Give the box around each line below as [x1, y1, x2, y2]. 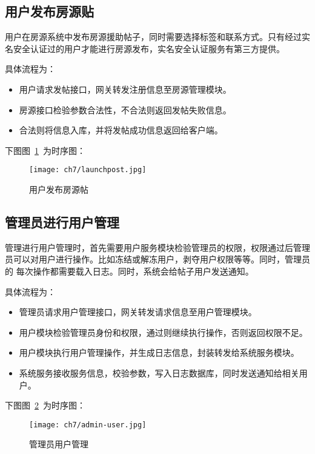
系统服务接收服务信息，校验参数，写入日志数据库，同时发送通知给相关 [19, 366, 299, 379]
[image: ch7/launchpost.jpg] [29, 165, 147, 175]
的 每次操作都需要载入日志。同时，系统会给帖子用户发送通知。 [5, 265, 254, 277]
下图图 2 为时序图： [5, 399, 85, 412]
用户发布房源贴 [5, 2, 94, 21]
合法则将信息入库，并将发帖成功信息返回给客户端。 [19, 124, 223, 136]
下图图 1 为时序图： [5, 144, 85, 156]
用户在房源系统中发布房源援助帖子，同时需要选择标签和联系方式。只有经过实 [5, 30, 310, 43]
